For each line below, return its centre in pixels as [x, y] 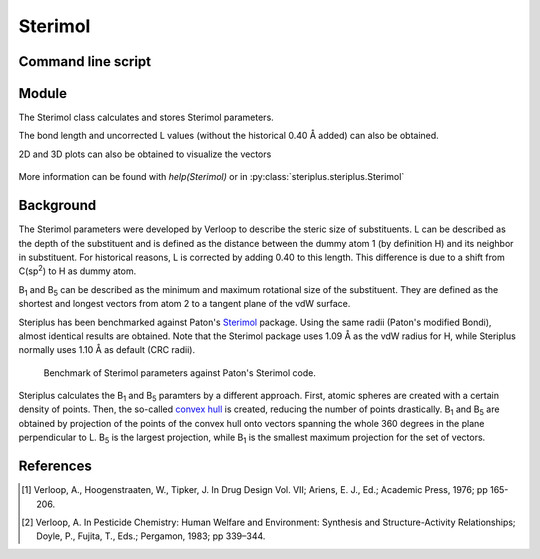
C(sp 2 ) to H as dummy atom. [77, 270]
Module [42, 93]
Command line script [85, 61]
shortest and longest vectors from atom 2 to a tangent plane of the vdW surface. [184, 304]
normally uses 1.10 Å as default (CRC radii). [106, 350]
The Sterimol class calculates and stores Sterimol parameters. [146, 117]
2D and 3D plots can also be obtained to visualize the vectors [145, 154]
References [55, 466]
